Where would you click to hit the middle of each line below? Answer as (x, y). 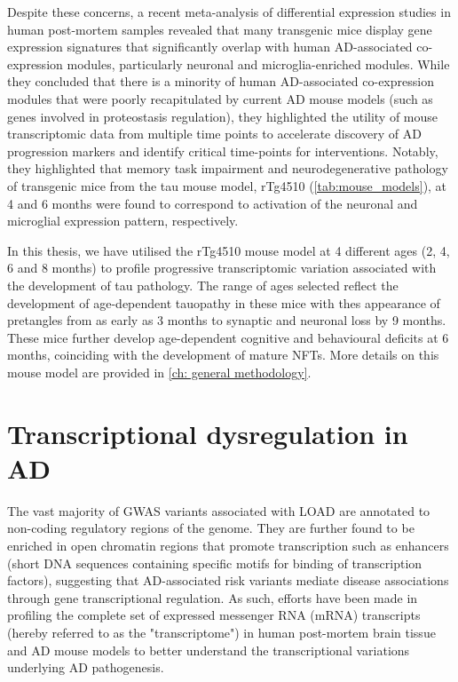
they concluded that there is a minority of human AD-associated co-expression (221, 81)
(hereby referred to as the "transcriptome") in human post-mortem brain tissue (221, 632)
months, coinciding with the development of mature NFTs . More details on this (223, 355)
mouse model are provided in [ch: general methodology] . (159, 372)
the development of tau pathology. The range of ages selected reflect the (203, 285)
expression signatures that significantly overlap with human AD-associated (210, 47)
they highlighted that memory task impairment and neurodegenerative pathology (228, 168)
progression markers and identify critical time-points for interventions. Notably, (223, 151)
